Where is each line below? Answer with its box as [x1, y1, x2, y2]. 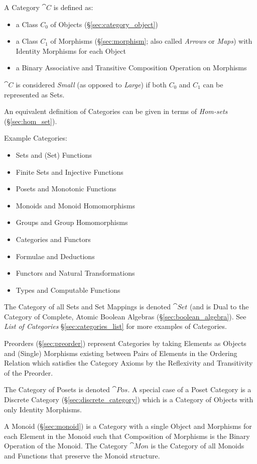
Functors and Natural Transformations [16, 268, 135, 278]
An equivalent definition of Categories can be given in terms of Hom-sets [4, 106, 228, 117]
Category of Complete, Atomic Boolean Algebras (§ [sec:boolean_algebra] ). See [4, 311, 246, 321]
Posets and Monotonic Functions [16, 183, 116, 194]
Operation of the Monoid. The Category [4, 440, 127, 451]
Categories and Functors [16, 234, 91, 244]
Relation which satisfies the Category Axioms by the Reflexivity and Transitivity [4, 358, 253, 368]
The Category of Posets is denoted [4, 384, 110, 395]
